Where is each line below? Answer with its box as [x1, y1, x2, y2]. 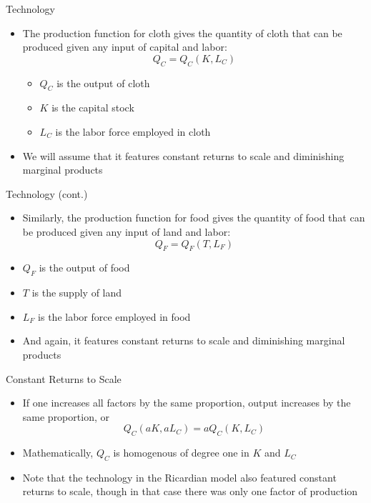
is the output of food [39, 260, 130, 275]
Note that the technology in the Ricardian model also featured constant [22, 469, 337, 484]
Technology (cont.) [6, 186, 88, 201]
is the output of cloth [56, 75, 150, 90]
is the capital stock [51, 100, 134, 115]
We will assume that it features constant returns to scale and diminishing [22, 148, 345, 163]
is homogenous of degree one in [113, 445, 249, 460]
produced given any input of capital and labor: [22, 39, 227, 54]
